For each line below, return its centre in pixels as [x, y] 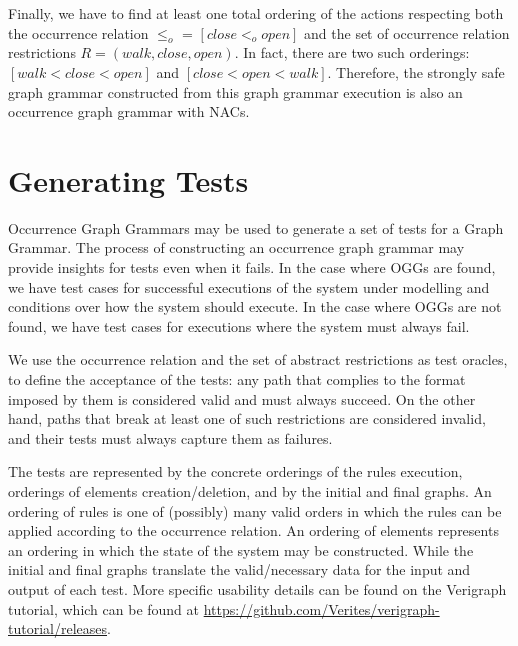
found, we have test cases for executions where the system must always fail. [239, 325]
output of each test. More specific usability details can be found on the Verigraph [257, 588]
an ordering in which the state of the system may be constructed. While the [241, 549]
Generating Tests [128, 179]
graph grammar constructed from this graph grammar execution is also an [235, 91]
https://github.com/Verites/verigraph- [321, 608]
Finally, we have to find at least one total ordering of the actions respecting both [256, 13]
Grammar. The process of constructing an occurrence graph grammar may [236, 247]
